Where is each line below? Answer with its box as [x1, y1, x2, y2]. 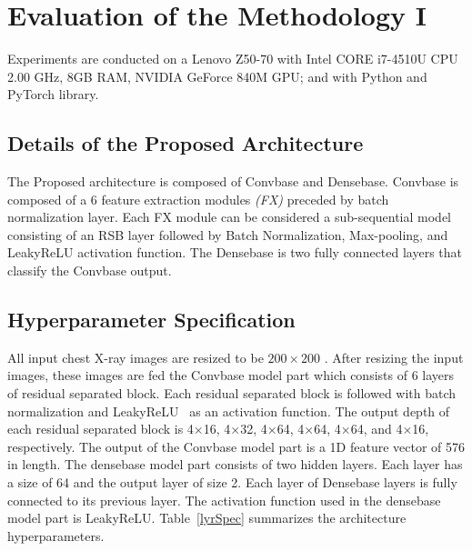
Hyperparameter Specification [7, 306, 296, 334]
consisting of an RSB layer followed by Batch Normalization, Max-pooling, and [7, 225, 448, 244]
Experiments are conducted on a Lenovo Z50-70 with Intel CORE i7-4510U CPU [7, 49, 458, 68]
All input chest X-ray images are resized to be [7, 347, 264, 366]
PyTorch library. [7, 85, 99, 104]
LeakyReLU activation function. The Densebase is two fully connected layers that [7, 243, 463, 262]
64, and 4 [350, 419, 403, 438]
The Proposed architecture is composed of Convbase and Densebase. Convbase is [7, 172, 459, 191]
